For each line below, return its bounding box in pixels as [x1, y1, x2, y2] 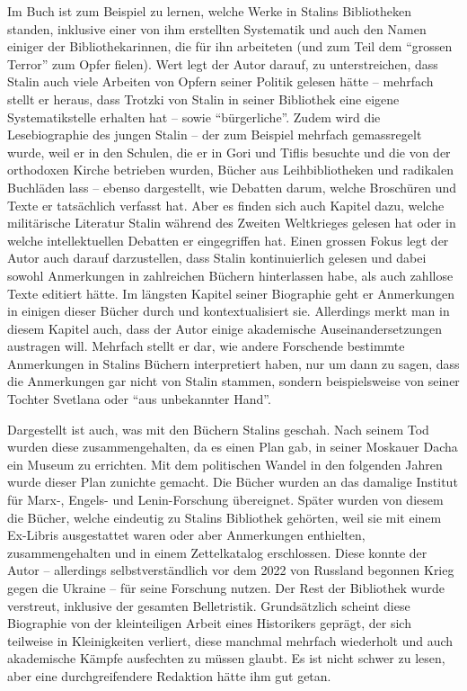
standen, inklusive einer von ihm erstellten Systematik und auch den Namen [7, 19, 427, 38]
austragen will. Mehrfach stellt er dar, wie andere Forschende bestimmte [7, 337, 405, 355]
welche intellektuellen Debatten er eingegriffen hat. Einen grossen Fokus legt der [7, 230, 449, 249]
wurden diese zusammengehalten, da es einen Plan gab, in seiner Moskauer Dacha [7, 437, 458, 456]
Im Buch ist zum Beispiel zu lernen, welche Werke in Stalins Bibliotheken [7, 2, 412, 20]
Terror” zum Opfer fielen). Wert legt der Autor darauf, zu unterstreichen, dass [7, 54, 438, 73]
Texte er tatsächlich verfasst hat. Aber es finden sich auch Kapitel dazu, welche [7, 195, 445, 214]
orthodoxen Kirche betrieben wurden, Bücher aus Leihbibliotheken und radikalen [7, 160, 454, 179]
